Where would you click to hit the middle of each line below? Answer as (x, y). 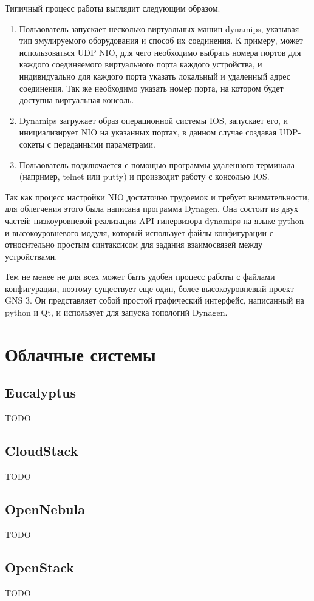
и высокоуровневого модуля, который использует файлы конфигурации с (139, 232)
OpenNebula (45, 509)
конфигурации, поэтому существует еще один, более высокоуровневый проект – (153, 288)
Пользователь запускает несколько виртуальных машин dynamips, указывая (159, 28)
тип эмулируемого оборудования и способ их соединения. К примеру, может (161, 40)
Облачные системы (80, 354)
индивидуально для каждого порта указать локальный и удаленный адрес (155, 76)
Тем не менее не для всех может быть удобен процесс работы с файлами (140, 277)
